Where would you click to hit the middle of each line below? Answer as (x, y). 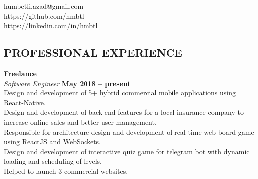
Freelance (20, 73)
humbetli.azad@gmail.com (44, 6)
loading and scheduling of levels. (53, 161)
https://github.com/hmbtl (44, 16)
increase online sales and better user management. (80, 122)
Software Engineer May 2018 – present (67, 83)
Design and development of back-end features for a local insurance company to (124, 112)
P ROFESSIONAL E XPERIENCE (93, 52)
